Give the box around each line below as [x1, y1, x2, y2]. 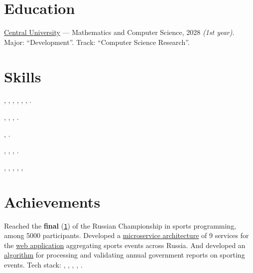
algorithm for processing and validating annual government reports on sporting [4, 250, 245, 260]
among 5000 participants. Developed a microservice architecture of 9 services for [4, 230, 249, 241]
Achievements [4, 191, 101, 212]
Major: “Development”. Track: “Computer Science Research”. [4, 36, 190, 47]
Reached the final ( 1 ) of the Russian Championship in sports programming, [4, 220, 237, 231]
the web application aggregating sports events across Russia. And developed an [4, 240, 246, 250]
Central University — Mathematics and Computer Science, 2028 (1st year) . [4, 27, 235, 37]
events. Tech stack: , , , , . [4, 259, 83, 270]
